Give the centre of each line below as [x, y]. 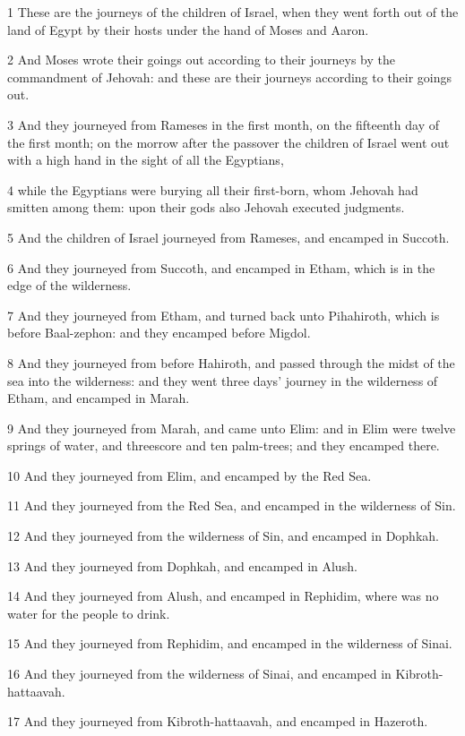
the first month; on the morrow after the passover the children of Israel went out [228, 142]
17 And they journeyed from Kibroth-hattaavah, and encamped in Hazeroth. [218, 721]
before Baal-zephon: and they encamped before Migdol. [159, 333]
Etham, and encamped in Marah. [99, 398]
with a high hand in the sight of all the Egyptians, [146, 160]
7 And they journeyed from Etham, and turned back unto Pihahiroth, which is [224, 315]
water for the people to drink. [89, 613]
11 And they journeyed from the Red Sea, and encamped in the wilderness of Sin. [232, 505]
